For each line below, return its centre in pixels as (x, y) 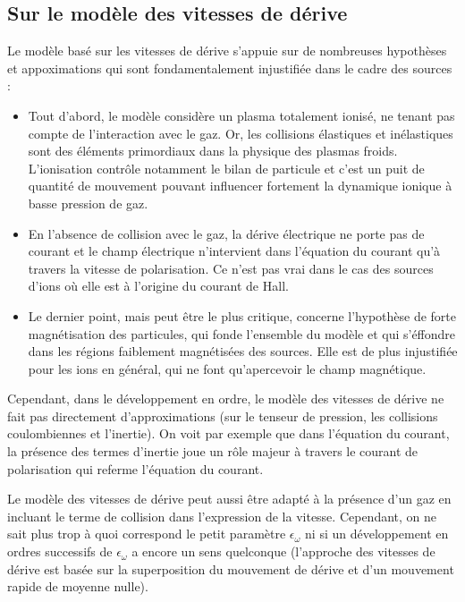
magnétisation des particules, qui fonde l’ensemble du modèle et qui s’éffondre (242, 333)
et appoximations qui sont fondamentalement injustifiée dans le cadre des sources (230, 68)
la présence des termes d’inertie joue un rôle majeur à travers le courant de (213, 451)
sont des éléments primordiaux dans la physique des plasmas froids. (213, 151)
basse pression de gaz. (88, 203)
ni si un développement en (377, 534)
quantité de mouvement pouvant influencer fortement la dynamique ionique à (240, 186)
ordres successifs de (60, 551)
